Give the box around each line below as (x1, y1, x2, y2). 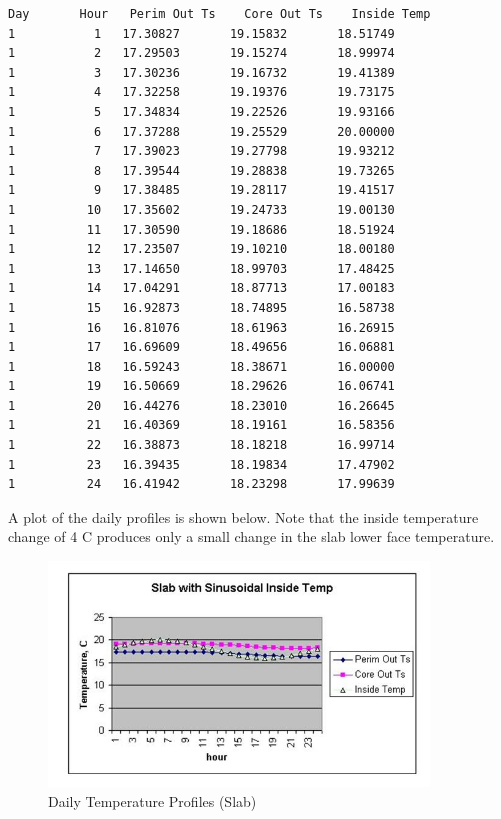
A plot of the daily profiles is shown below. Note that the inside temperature (8, 506, 479, 527)
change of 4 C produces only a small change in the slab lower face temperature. (8, 526, 495, 547)
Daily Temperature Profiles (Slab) (48, 790, 257, 811)
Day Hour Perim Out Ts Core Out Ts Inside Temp (8, 7, 431, 21)
